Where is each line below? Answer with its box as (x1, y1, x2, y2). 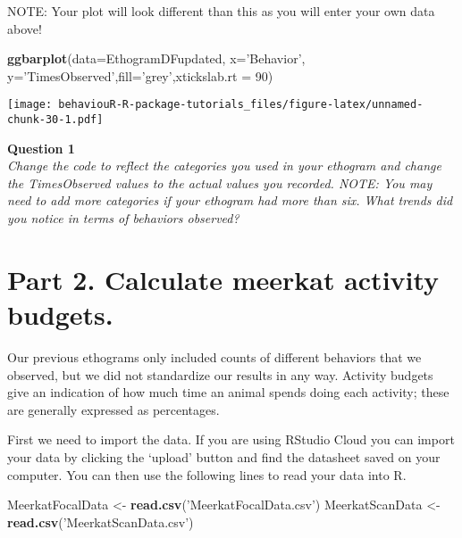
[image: (7, 98, 53, 112)
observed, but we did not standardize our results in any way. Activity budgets (7, 365, 433, 384)
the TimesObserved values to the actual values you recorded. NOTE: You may (7, 173, 433, 192)
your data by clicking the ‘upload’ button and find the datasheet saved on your (7, 447, 441, 466)
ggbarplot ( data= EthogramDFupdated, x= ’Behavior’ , (7, 49, 306, 68)
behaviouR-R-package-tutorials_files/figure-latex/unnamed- (58, 98, 424, 112)
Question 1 (7, 138, 75, 157)
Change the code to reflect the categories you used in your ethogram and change (7, 156, 441, 175)
